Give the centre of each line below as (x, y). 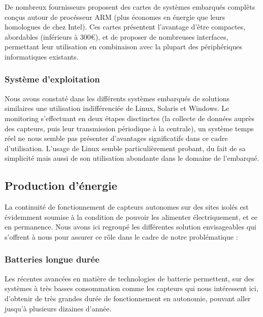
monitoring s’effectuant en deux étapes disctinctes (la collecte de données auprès (130, 118)
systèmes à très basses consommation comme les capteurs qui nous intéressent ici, (131, 288)
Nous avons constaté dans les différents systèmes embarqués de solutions (117, 98)
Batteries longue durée (52, 259)
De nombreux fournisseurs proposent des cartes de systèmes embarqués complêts (130, 7)
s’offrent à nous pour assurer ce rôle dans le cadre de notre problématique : (121, 236)
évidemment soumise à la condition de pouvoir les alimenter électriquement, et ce (131, 217)
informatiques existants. (42, 56)
